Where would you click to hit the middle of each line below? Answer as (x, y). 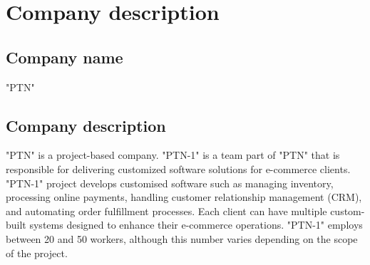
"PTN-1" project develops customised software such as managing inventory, (170, 183)
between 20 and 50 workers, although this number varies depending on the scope (182, 238)
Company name (65, 57)
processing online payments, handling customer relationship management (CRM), (184, 197)
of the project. (37, 253)
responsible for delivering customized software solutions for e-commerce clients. (178, 168)
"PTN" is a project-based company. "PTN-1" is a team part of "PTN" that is (173, 155)
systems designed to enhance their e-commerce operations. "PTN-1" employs (196, 225)
